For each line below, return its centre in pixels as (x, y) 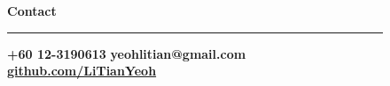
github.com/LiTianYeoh (82, 71)
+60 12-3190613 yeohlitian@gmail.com (127, 53)
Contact (32, 11)
